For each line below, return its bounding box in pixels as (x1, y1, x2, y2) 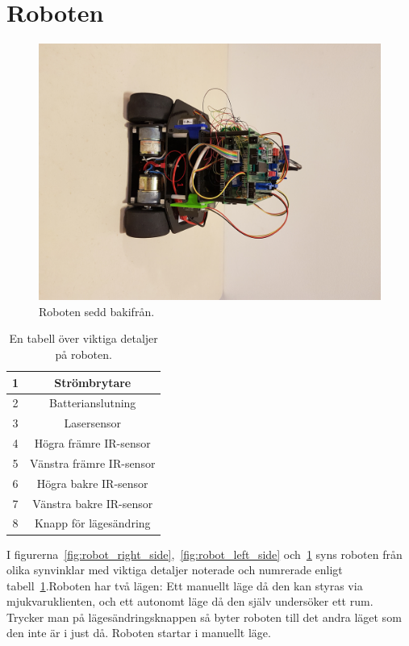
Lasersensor (64, 415, 121, 431)
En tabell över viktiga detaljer (9, 330, 158, 347)
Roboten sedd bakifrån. (39, 302, 155, 319)
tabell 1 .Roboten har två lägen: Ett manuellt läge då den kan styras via (6, 577, 363, 594)
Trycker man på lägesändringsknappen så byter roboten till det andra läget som (6, 608, 402, 625)
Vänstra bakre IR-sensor (32, 494, 153, 511)
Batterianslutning (49, 394, 136, 411)
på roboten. (55, 345, 112, 362)
